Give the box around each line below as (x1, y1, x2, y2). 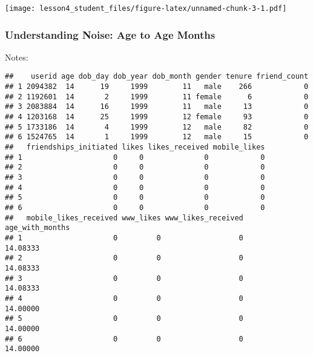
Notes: (5, 50, 28, 63)
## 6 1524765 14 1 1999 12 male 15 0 (5, 133, 309, 142)
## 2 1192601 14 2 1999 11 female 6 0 (5, 92, 309, 101)
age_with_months (5, 223, 70, 232)
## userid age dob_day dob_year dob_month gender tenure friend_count (5, 72, 309, 81)
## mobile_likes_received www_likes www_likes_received (5, 213, 243, 222)
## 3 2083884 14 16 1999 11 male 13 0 (5, 102, 309, 111)
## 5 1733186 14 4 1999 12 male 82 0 (5, 122, 309, 131)
